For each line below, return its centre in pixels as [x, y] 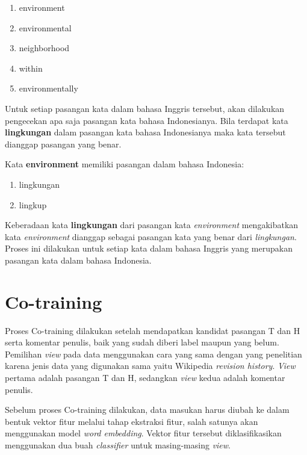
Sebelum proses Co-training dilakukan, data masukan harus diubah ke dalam [147, 410]
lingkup [33, 204]
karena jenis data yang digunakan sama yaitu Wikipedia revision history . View [150, 366]
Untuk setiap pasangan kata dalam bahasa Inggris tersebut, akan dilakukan [145, 108]
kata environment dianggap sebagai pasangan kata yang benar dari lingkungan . [151, 236]
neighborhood [44, 48]
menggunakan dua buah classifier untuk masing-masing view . [118, 444]
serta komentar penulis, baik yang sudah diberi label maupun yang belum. [142, 342]
